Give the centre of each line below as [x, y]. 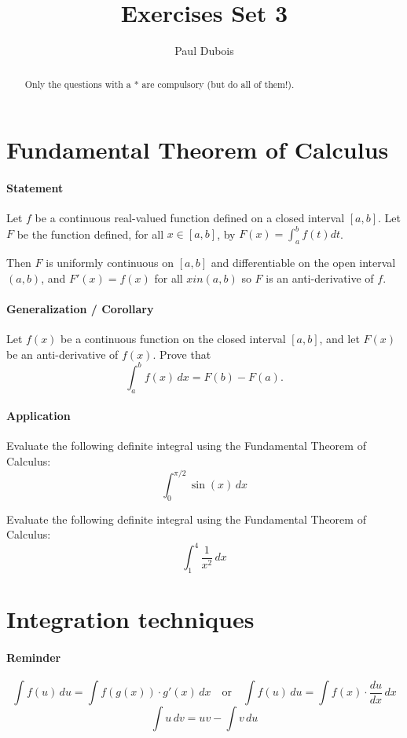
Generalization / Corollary [80, 308]
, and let [339, 339]
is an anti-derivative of [320, 278]
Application [38, 416]
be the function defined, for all [90, 234]
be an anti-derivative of [62, 354]
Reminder [34, 658]
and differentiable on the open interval [303, 263]
